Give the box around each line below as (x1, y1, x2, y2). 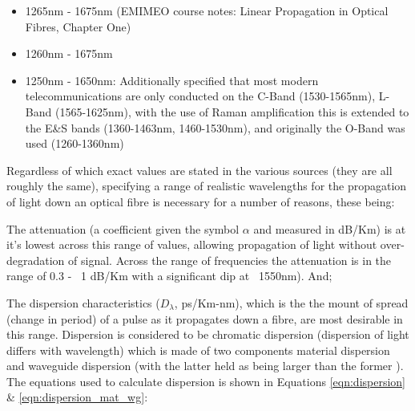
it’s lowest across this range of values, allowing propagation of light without (6, 236, 377, 253)
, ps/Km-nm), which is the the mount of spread (174, 294, 409, 311)
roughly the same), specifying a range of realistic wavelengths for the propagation (6, 177, 407, 194)
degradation (6, 251, 65, 268)
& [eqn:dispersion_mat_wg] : (6, 389, 148, 405)
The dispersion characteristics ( (6, 294, 160, 311)
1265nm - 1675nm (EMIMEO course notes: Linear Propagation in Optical (25, 2, 389, 18)
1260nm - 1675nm (25, 45, 113, 62)
